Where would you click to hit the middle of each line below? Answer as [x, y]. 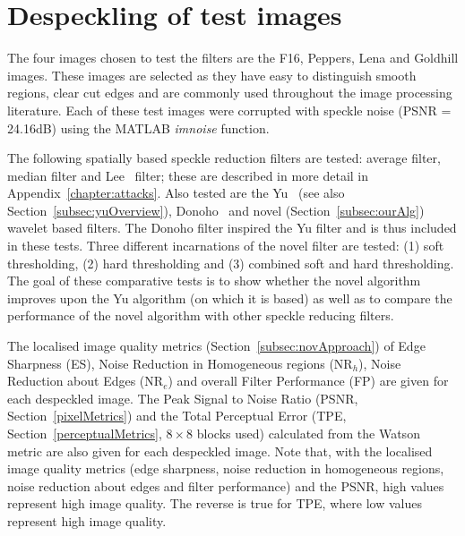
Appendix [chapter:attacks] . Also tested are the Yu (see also [176, 193]
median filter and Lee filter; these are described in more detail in [188, 175]
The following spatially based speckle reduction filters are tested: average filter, [224, 158]
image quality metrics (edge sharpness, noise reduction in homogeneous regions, [226, 468]
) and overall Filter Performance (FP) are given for [308, 381]
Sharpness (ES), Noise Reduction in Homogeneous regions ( [171, 363]
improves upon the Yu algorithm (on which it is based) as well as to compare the [230, 298]
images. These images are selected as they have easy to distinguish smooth [212, 75]
